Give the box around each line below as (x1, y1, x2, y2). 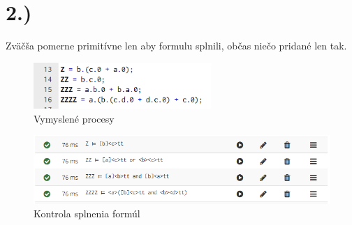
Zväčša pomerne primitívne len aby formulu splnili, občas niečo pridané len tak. (6, 38, 347, 53)
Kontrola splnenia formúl (34, 206, 140, 221)
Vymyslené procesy (34, 111, 115, 125)
